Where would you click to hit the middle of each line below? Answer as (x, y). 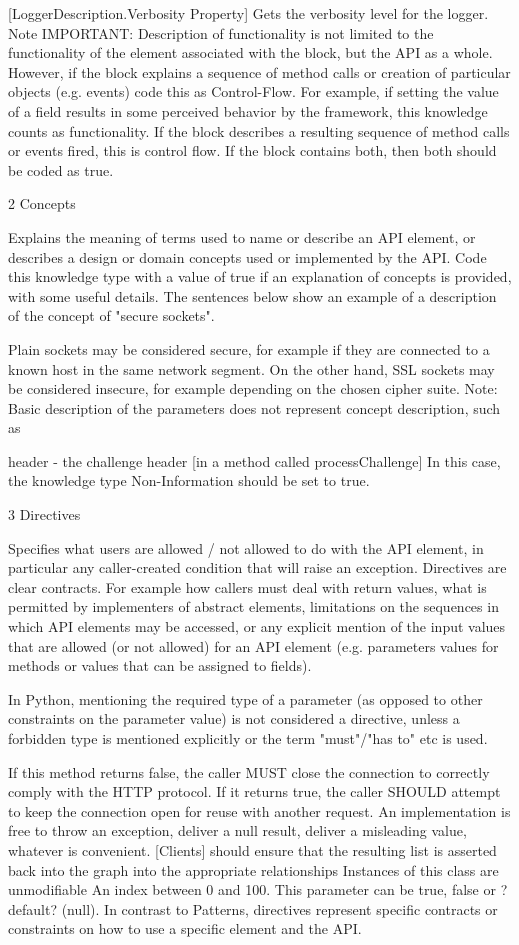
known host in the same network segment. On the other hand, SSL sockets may (251, 368)
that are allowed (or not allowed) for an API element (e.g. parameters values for (253, 645)
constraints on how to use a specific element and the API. (185, 928)
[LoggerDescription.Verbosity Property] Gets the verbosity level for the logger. (248, 13)
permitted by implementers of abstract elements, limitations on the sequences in (253, 606)
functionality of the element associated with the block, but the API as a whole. (250, 52)
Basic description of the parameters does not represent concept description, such (254, 407)
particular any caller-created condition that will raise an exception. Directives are (257, 567)
